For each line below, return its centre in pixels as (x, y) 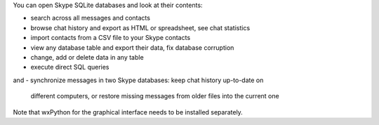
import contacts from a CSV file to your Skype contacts (111, 38)
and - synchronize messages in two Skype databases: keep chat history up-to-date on (138, 80)
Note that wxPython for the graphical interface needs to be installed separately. (128, 112)
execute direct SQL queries (70, 67)
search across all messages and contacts (91, 18)
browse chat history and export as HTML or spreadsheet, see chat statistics (140, 27)
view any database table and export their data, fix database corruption (132, 47)
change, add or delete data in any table (87, 57)
